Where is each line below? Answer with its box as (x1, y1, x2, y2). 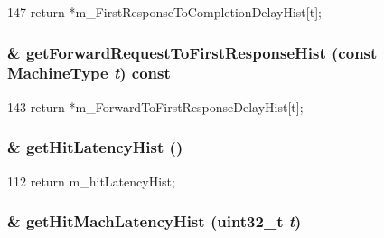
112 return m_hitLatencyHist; (7, 171, 175, 190)
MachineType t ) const (7, 62, 171, 84)
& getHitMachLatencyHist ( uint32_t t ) (7, 210, 302, 233)
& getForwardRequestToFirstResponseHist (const (7, 41, 378, 63)
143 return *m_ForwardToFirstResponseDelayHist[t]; (7, 97, 304, 116)
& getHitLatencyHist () (7, 136, 183, 158)
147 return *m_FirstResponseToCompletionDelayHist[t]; (7, 3, 322, 21)
